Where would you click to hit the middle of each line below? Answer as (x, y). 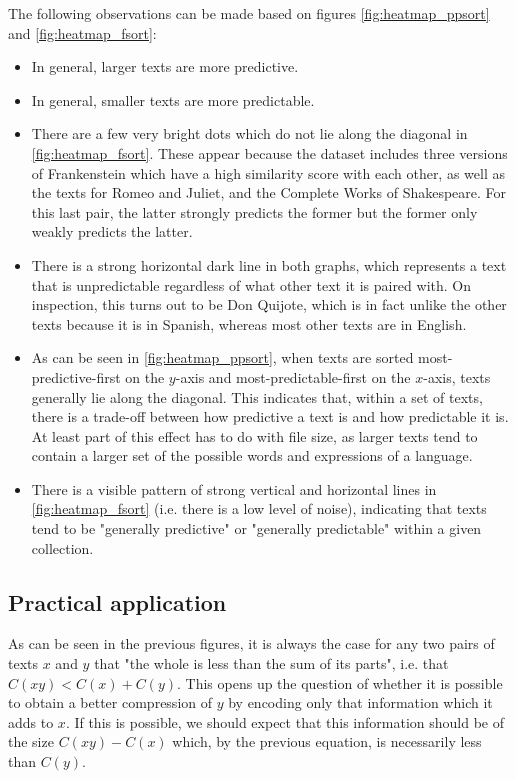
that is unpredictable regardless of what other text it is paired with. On (251, 284)
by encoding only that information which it (360, 702)
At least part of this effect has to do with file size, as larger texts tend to (254, 435)
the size (31, 741)
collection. (62, 547)
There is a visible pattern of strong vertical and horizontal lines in (234, 488)
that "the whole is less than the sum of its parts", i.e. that (271, 663)
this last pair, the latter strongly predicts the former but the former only (254, 211)
